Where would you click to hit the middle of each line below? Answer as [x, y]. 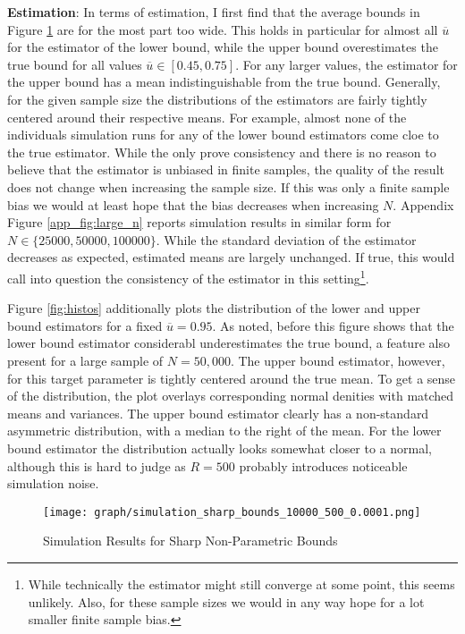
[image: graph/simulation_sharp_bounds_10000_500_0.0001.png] [232, 512]
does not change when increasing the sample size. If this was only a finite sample [228, 186]
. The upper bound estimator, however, [338, 360]
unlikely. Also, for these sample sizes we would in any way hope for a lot [226, 601]
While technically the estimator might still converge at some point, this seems [241, 583]
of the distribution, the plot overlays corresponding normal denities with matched [231, 396]
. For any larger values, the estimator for [347, 64]
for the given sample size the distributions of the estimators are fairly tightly [217, 99]
